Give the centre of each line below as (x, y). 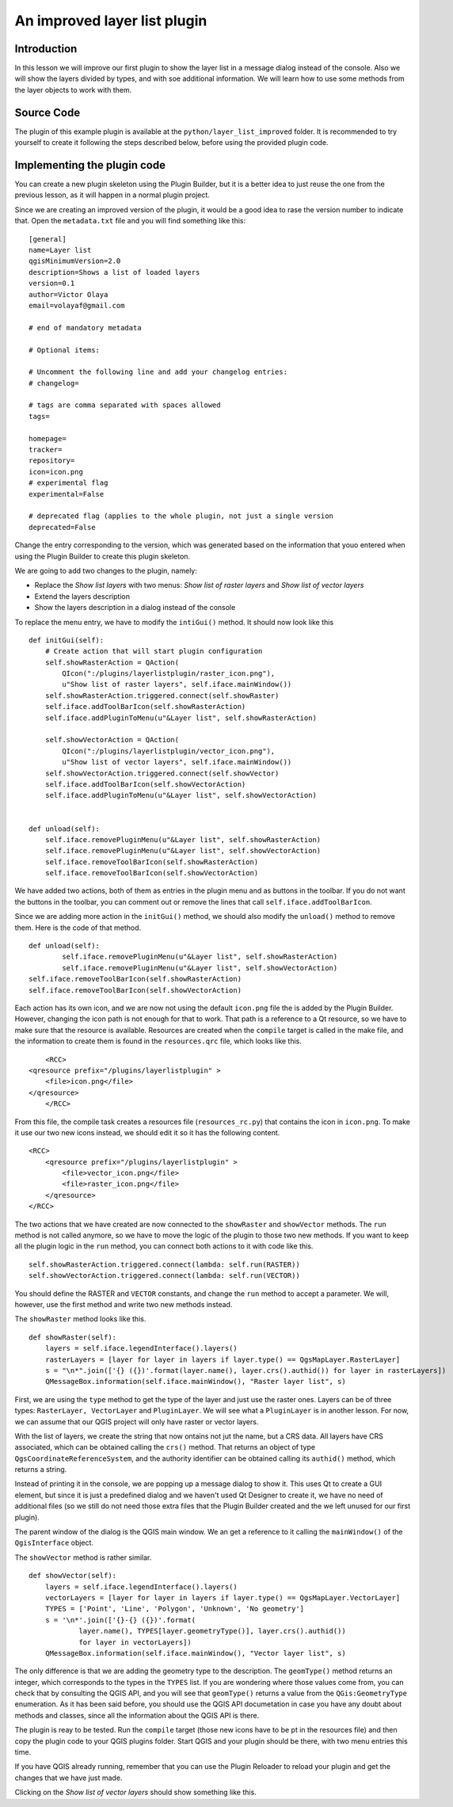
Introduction (46, 49)
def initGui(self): (67, 640)
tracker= (46, 450)
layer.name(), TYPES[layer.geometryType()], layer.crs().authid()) (212, 1631)
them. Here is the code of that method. (78, 928)
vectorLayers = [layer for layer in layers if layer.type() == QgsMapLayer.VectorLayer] (223, 1597)
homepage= (48, 438)
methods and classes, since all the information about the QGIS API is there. (137, 1715)
